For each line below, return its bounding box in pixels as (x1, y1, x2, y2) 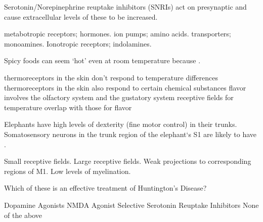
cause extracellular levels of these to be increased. (4, 11, 158, 22)
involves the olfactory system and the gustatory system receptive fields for (4, 92, 234, 103)
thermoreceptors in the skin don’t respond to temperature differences (4, 72, 218, 82)
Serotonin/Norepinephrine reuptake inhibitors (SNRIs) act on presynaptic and (4, 2, 247, 12)
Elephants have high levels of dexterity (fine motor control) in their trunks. (4, 119, 237, 129)
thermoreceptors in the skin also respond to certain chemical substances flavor (4, 82, 246, 93)
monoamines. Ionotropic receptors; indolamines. (4, 38, 152, 49)
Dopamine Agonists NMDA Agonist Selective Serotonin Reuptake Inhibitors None (4, 199, 259, 210)
